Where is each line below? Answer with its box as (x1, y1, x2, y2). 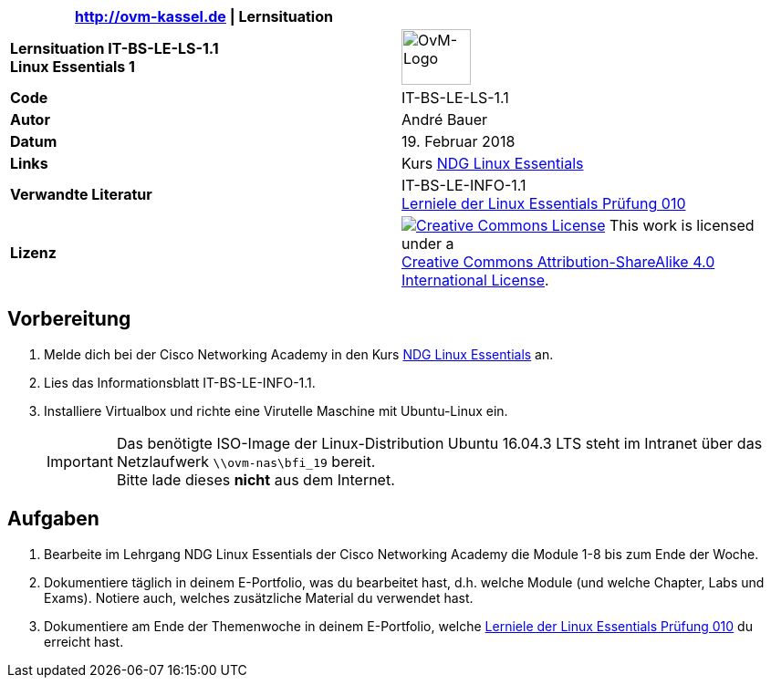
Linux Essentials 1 (10, 57, 135, 76)
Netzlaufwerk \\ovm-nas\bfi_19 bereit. (116, 451, 376, 471)
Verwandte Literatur (10, 185, 152, 203)
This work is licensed (609, 216, 755, 234)
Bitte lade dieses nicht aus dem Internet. (116, 470, 395, 489)
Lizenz (10, 244, 57, 262)
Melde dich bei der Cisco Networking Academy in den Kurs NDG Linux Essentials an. (44, 346, 554, 362)
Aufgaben (7, 507, 99, 531)
